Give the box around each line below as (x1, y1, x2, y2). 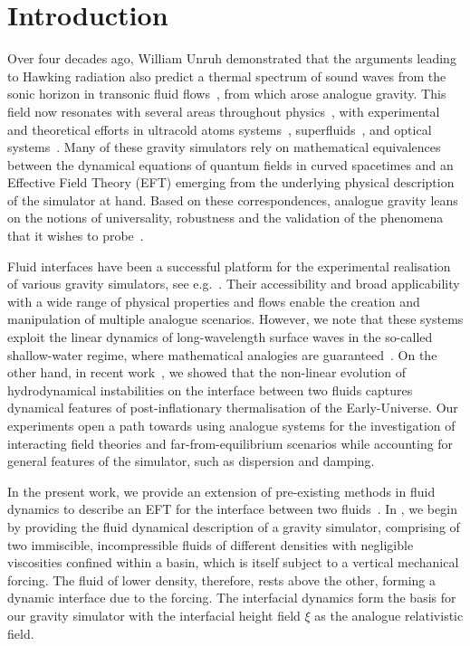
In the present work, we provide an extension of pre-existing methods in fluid (7, 481, 436, 500)
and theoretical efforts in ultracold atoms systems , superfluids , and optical (7, 119, 432, 138)
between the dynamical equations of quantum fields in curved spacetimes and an (7, 155, 454, 174)
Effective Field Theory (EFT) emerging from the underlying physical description (7, 173, 455, 192)
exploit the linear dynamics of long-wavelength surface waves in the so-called (7, 328, 433, 347)
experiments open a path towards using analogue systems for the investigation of (7, 416, 456, 434)
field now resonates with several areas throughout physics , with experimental (7, 101, 440, 120)
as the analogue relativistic (314, 605, 464, 624)
